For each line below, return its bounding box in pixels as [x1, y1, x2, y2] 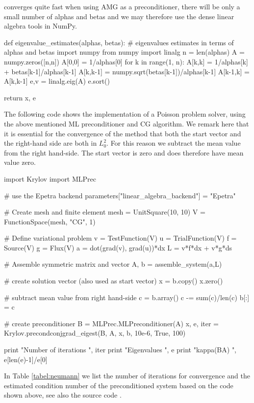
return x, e [4, 92, 36, 102]
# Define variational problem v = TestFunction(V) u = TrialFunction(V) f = [4, 233, 237, 243]
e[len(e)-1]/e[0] [4, 354, 48, 364]
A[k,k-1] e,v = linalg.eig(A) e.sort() [4, 76, 110, 86]
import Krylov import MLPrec [4, 173, 97, 184]
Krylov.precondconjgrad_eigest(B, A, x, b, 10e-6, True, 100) [4, 328, 186, 338]
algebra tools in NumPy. [4, 21, 77, 31]
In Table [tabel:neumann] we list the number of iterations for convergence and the [4, 371, 250, 381]
